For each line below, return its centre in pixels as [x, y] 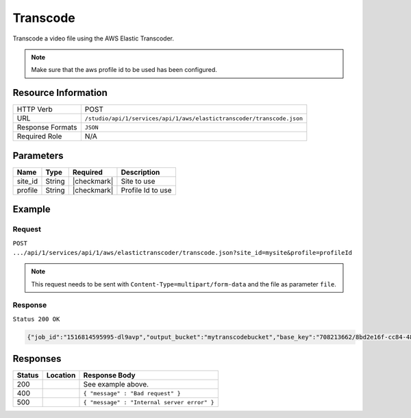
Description [140, 172]
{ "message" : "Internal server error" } [149, 402]
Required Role [39, 136]
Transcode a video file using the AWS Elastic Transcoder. [94, 38]
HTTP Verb [35, 110]
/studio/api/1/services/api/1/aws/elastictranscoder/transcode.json [194, 118]
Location [61, 376]
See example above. [116, 384]
